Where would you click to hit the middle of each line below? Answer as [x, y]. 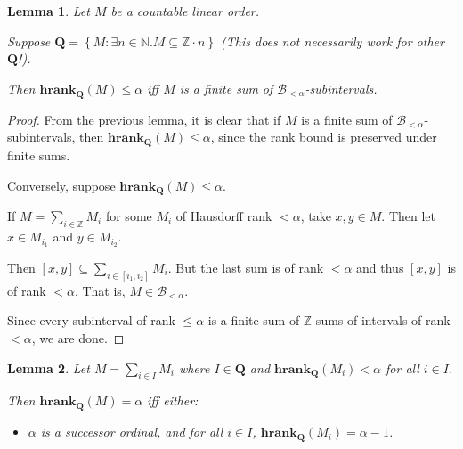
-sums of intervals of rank [381, 320]
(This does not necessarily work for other [333, 41]
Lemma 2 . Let [49, 367]
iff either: [173, 400]
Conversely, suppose [61, 185]
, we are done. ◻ [78, 338]
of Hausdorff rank [224, 216]
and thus [380, 268]
